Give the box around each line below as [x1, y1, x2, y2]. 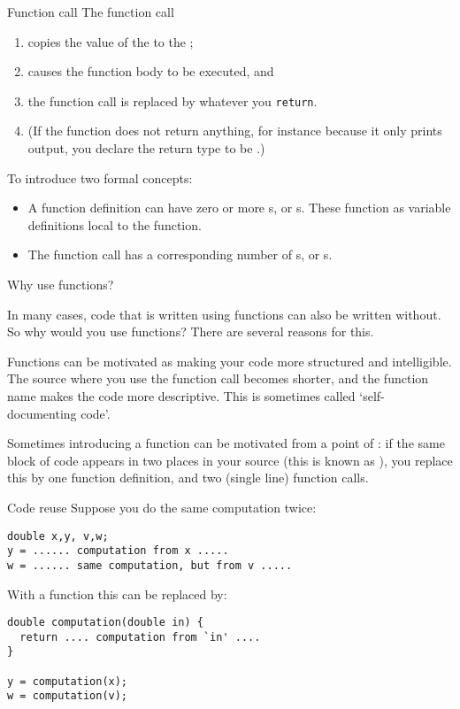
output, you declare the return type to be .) [27, 139, 265, 158]
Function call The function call [7, 3, 174, 20]
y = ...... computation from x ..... [7, 544, 229, 558]
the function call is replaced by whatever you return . [27, 91, 318, 110]
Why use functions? [7, 275, 114, 293]
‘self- [359, 386, 385, 405]
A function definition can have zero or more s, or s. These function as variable [27, 198, 451, 217]
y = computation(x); [7, 674, 128, 688]
